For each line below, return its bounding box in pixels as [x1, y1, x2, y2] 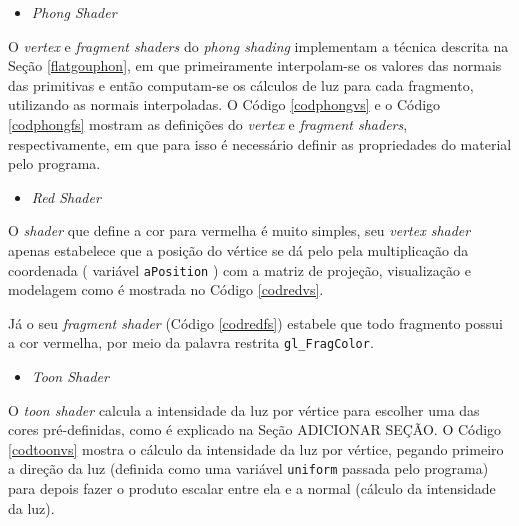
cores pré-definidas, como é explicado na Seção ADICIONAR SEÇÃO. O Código [8, 419, 502, 440]
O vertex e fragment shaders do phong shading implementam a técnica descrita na [8, 35, 509, 56]
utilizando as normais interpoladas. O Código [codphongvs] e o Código [8, 94, 441, 115]
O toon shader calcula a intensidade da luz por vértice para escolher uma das [8, 399, 480, 420]
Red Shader [31, 186, 101, 207]
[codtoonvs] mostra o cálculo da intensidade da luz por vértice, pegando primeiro [8, 438, 504, 459]
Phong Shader [31, 2, 117, 22]
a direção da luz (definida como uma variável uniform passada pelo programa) [8, 458, 489, 479]
